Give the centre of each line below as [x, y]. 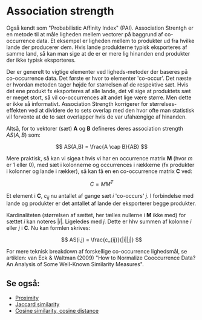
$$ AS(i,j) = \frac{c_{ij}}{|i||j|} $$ [102, 240]
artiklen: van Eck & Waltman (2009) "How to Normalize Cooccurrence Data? [101, 258]
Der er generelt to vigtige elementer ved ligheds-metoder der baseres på [97, 71]
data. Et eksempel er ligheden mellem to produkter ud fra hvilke [115, 41]
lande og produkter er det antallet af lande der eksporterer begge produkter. [101, 203]
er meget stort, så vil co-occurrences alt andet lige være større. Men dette [99, 97]
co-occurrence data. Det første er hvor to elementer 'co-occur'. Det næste [99, 78]
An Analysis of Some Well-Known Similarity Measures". [75, 264]
